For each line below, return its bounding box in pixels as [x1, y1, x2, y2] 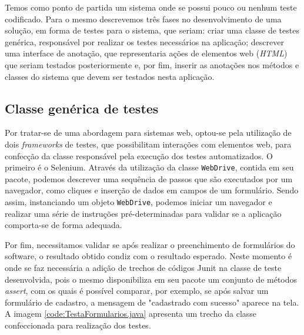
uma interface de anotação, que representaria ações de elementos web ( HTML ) [5, 47, 288, 59]
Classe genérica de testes [5, 99, 159, 117]
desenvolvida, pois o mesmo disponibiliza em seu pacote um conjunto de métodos [5, 273, 298, 285]
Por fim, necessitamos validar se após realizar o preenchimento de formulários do [5, 238, 295, 250]
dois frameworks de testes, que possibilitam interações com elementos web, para [5, 138, 292, 150]
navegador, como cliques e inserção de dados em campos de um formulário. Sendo [5, 184, 299, 196]
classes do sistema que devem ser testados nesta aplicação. [5, 70, 215, 82]
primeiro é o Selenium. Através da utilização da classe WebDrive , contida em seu [5, 161, 294, 173]
